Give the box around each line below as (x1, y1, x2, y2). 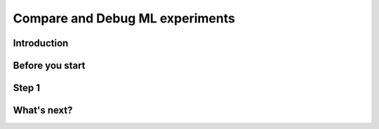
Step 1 (13, 82, 41, 94)
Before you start (13, 60, 86, 72)
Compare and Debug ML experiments (13, 11, 235, 26)
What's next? (13, 104, 73, 116)
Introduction (13, 37, 69, 49)
